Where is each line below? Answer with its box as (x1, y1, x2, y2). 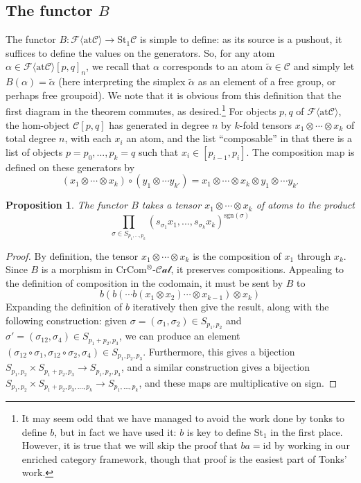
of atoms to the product (256, 197, 355, 212)
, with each (64, 131, 112, 146)
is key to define (186, 424, 252, 439)
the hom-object (6, 117, 70, 132)
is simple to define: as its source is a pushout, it (139, 32, 342, 46)
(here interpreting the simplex (58, 74, 186, 89)
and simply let (293, 59, 355, 73)
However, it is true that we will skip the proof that (21, 438, 238, 453)
